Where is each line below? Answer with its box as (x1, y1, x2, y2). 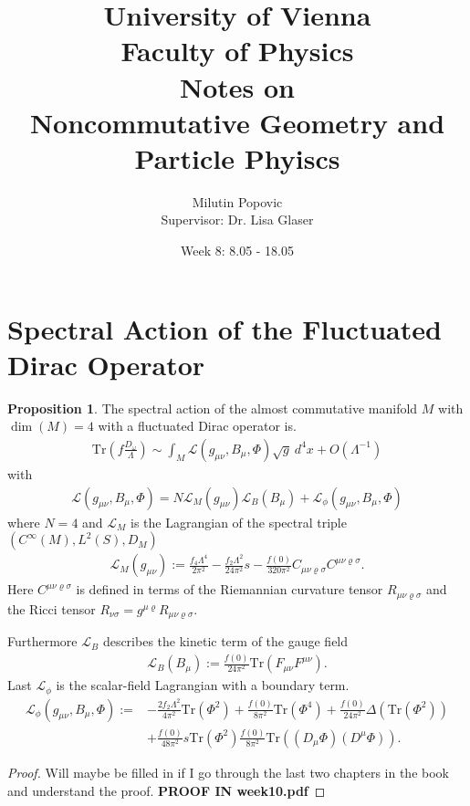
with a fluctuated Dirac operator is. (98, 416, 297, 435)
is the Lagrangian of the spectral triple (131, 512, 347, 531)
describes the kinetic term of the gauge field (102, 632, 349, 651)
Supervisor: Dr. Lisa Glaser (161, 210, 314, 229)
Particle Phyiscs (134, 139, 340, 176)
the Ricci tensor (7, 599, 96, 618)
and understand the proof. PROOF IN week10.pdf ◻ (7, 780, 326, 800)
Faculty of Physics (120, 32, 354, 69)
